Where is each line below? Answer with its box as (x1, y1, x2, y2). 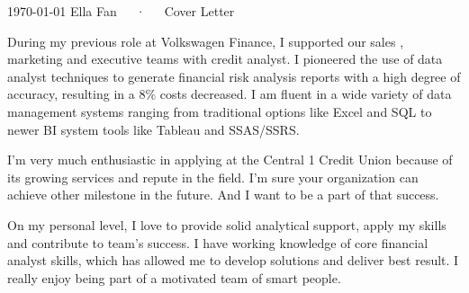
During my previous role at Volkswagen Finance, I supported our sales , (7, 31, 404, 50)
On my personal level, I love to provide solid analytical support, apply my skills (7, 215, 446, 234)
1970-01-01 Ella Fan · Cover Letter (7, 2, 235, 20)
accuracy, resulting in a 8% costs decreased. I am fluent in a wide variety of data (7, 84, 452, 103)
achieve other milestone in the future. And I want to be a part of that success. (7, 185, 439, 204)
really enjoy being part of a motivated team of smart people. (7, 268, 341, 287)
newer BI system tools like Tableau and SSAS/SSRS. (7, 120, 300, 138)
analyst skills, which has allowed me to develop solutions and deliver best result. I (7, 251, 459, 270)
